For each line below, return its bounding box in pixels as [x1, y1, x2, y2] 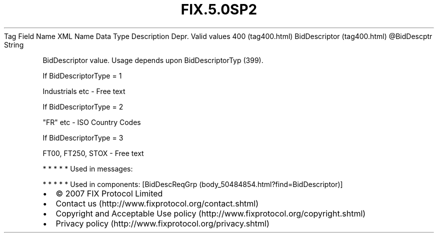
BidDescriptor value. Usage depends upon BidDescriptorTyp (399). [42, 55, 263, 64]
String [4, 40, 24, 49]
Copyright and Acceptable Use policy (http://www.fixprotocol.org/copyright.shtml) [55, 208, 366, 218]
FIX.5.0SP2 [180, 1, 257, 18]
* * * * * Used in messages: [42, 164, 133, 173]
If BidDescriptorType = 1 [42, 71, 122, 80]
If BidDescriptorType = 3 [42, 133, 123, 142]
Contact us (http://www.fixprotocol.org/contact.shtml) [55, 198, 259, 208]
